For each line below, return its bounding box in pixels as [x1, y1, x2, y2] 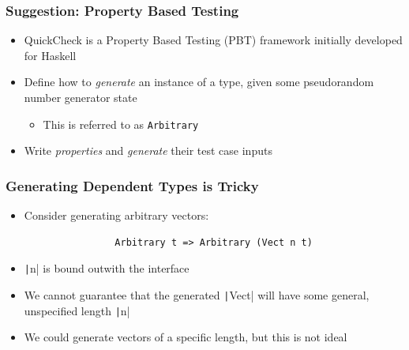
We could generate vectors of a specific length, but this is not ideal [24, 329, 347, 345]
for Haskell [24, 47, 77, 63]
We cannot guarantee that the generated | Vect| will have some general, [24, 286, 370, 303]
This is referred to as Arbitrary [43, 115, 199, 132]
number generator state [24, 89, 137, 105]
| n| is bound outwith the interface [24, 260, 189, 277]
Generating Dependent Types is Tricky [6, 175, 259, 195]
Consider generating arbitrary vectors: [24, 207, 209, 224]
